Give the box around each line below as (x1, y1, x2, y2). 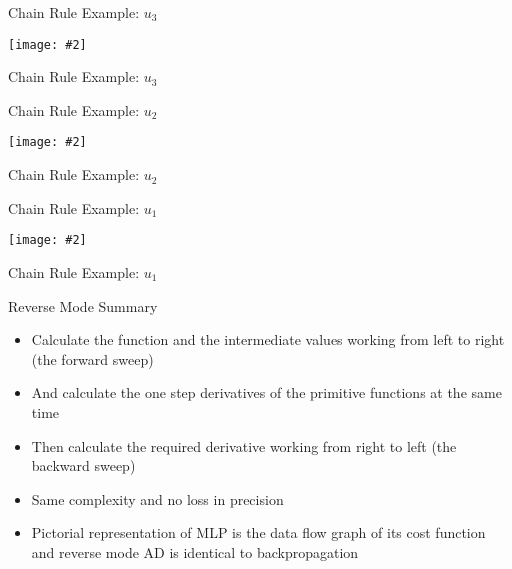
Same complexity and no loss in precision (31, 488, 284, 509)
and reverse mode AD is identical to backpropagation (31, 541, 359, 562)
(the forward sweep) (31, 348, 154, 369)
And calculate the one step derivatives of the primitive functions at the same (31, 382, 502, 403)
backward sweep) (31, 455, 136, 476)
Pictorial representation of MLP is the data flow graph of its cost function (31, 522, 486, 543)
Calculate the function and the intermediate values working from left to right (31, 329, 505, 350)
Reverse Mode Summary (8, 295, 158, 316)
